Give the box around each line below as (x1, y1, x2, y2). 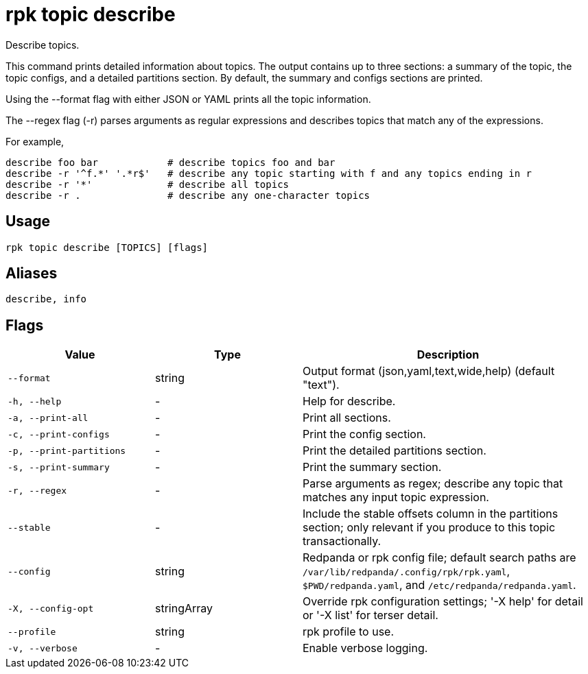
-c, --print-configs (8, 429, 110, 440)
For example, (5, 135, 64, 147)
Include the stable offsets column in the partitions (303, 507, 558, 521)
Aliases (5, 265, 58, 282)
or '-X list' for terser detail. (303, 608, 438, 623)
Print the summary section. (303, 460, 442, 474)
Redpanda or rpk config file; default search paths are (303, 551, 576, 565)
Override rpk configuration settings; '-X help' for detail (303, 594, 583, 609)
